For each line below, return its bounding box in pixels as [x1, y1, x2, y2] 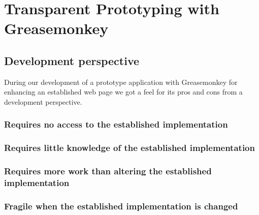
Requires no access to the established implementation [4, 118, 228, 131]
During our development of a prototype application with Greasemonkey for [4, 76, 238, 87]
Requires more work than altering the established [4, 165, 212, 177]
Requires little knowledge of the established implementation [4, 141, 255, 154]
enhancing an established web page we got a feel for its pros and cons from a [4, 86, 243, 97]
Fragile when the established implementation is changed [4, 199, 238, 212]
